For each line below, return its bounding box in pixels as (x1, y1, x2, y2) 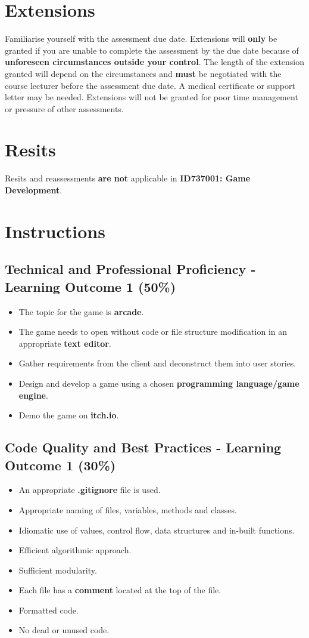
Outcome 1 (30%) (5, 455, 116, 474)
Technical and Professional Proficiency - (5, 260, 256, 278)
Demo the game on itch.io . (18, 409, 119, 421)
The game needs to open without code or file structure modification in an (18, 325, 288, 338)
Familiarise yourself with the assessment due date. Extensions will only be (5, 32, 277, 45)
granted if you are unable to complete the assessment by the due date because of (5, 44, 299, 56)
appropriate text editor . (18, 337, 111, 349)
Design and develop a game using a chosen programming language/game (18, 377, 299, 389)
